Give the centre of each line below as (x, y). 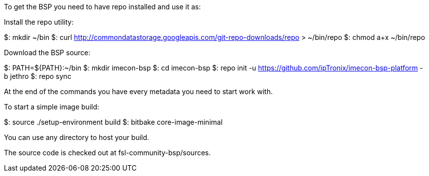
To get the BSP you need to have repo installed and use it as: (102, 7)
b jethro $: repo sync (38, 76)
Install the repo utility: (39, 22)
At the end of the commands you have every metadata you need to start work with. (138, 91)
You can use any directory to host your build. (77, 137)
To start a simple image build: (52, 107)
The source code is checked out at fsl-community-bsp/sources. (107, 153)
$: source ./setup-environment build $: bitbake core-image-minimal (113, 122)
